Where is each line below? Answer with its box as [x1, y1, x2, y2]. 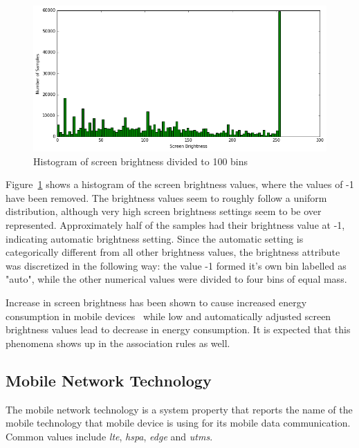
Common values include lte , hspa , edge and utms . [6, 429, 213, 443]
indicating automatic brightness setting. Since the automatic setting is [6, 231, 304, 245]
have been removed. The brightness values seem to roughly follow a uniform [6, 190, 327, 205]
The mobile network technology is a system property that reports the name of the [6, 402, 353, 416]
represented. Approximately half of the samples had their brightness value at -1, [6, 218, 345, 232]
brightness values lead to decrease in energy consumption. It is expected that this [6, 322, 351, 337]
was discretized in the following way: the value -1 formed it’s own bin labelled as [6, 258, 347, 272]
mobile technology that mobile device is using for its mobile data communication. [6, 416, 351, 430]
